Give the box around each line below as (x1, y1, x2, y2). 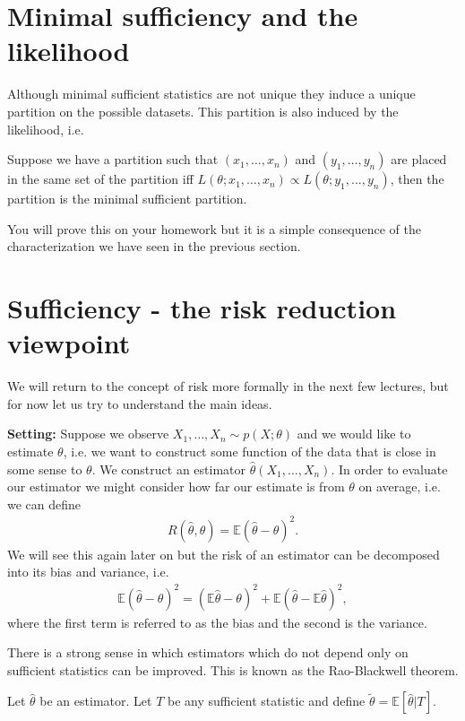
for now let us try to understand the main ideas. (7, 394, 272, 413)
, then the (390, 169, 444, 188)
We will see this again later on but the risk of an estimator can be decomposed (7, 544, 440, 563)
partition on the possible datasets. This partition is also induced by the (7, 101, 399, 120)
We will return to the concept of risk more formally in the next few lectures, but (7, 377, 449, 395)
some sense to (7, 459, 82, 478)
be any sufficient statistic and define (167, 691, 366, 710)
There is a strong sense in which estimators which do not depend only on (7, 643, 409, 662)
